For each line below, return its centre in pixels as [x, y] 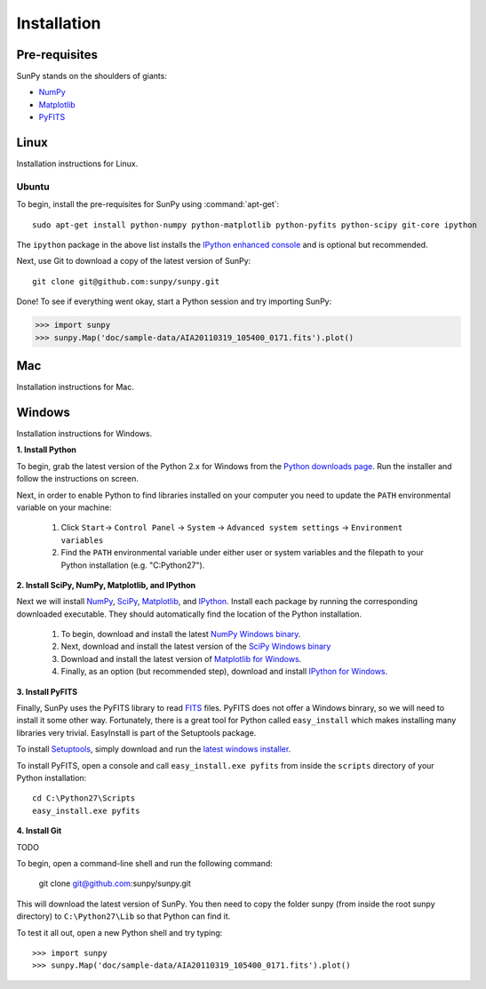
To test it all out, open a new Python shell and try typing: [120, 932]
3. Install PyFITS [47, 691]
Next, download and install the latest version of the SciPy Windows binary [196, 646]
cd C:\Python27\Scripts [84, 798]
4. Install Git [39, 831]
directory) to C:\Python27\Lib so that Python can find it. [123, 916]
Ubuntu [33, 187]
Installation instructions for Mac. [76, 387]
